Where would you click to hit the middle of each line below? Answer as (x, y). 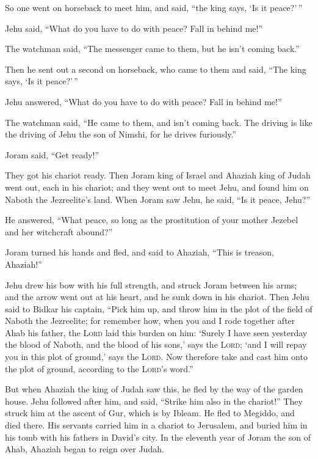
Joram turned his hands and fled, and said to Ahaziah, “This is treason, (140, 252)
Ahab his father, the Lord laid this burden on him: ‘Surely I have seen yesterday (156, 332)
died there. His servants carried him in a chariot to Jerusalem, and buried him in (156, 425)
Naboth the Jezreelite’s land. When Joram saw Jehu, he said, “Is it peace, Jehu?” (158, 199)
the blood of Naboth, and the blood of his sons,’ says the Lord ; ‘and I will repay (156, 344)
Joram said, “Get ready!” (52, 154)
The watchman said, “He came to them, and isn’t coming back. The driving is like (159, 122)
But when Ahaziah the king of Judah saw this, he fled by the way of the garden (154, 389)
